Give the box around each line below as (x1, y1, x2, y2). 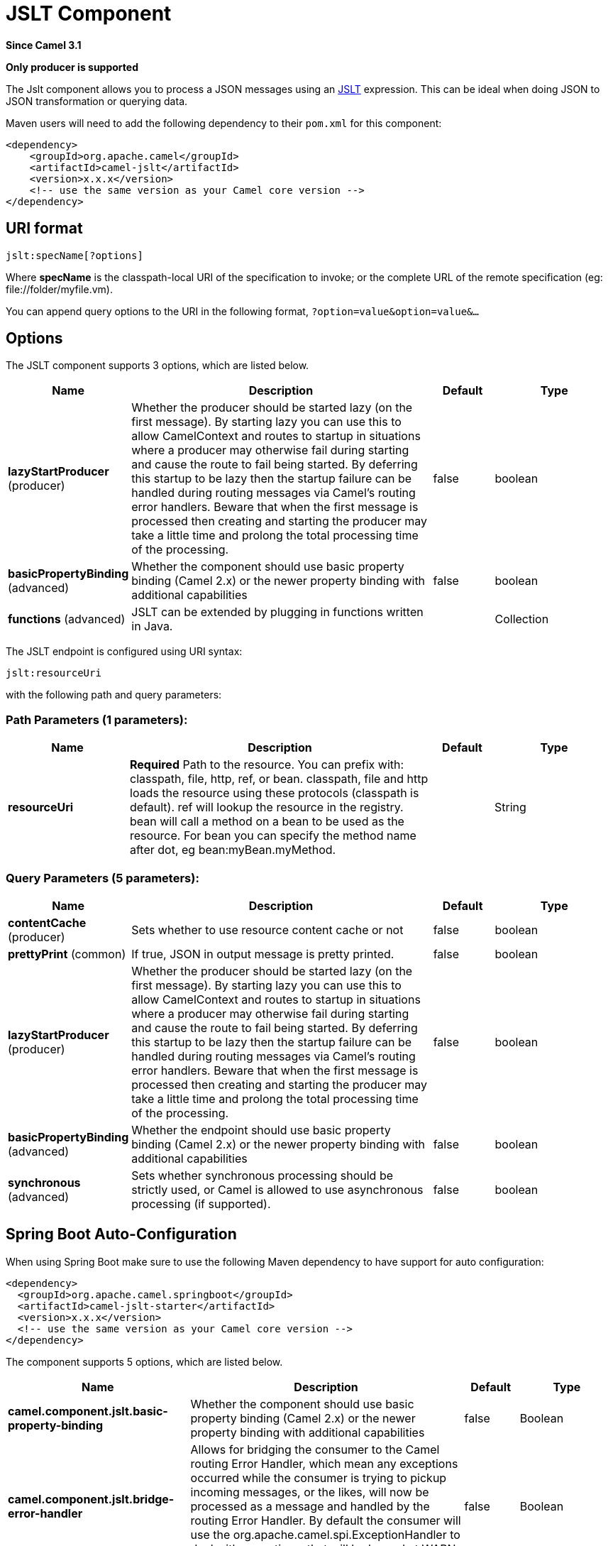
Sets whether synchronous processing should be (131, 1168, 393, 1183)
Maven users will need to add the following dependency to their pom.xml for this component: (6, 116, 442, 129)
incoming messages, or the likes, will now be (190, 1484, 429, 1499)
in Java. (131, 619, 173, 634)
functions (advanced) (8, 612, 126, 627)
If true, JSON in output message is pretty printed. (131, 946, 394, 961)
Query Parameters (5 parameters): (6, 870, 199, 885)
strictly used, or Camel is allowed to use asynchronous (131, 1182, 424, 1197)
